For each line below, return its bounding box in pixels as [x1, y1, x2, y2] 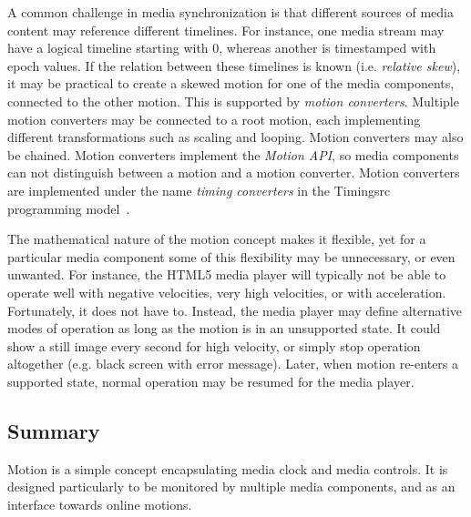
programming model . [7, 198, 130, 218]
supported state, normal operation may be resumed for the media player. [7, 371, 415, 390]
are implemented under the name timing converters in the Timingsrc [7, 180, 391, 199]
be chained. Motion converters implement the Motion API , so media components [7, 145, 459, 164]
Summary [7, 416, 100, 444]
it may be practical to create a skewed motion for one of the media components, [7, 74, 455, 93]
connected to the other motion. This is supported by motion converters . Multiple [7, 91, 459, 110]
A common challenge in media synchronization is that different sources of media [7, 3, 454, 21]
